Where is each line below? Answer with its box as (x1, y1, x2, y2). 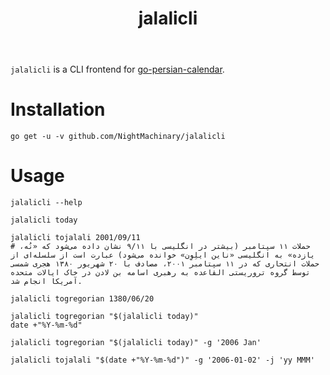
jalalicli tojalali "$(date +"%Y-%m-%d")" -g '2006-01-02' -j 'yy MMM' (10, 355, 315, 366)
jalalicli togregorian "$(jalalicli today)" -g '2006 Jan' (10, 338, 262, 348)
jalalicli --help (10, 198, 83, 208)
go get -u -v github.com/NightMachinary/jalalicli (10, 132, 226, 142)
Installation (10, 98, 106, 121)
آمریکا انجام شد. (10, 277, 83, 287)
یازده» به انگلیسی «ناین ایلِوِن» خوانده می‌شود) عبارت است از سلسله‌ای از (10, 250, 315, 261)
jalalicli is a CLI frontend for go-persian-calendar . (10, 63, 225, 76)
